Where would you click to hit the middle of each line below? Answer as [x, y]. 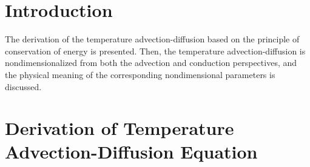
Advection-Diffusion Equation [131, 152]
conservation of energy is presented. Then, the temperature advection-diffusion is [155, 51]
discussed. [23, 86]
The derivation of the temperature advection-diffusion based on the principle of [152, 39]
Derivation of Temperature [120, 128]
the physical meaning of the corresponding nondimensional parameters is [140, 74]
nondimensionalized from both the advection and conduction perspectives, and [151, 63]
